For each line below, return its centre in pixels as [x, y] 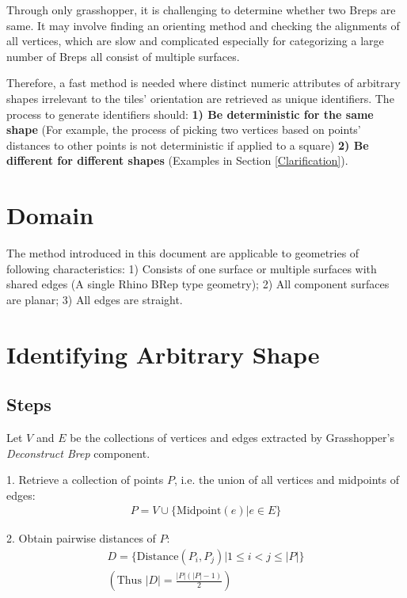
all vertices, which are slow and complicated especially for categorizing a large [195, 41]
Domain [50, 215]
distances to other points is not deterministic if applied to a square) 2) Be [188, 145]
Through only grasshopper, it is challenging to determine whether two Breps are [201, 10]
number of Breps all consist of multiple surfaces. [123, 56]
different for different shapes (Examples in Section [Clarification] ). [177, 160]
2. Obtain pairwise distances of [81, 538]
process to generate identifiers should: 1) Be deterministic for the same [190, 114]
